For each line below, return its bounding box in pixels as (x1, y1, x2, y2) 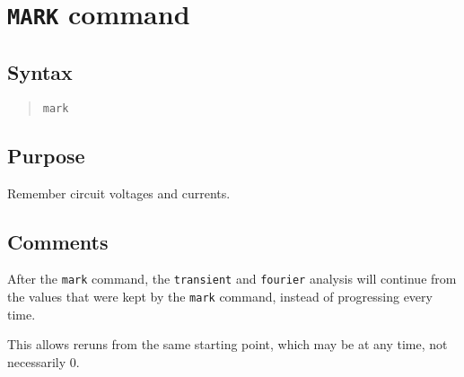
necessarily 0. (7, 352, 80, 371)
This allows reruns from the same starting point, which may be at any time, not (7, 335, 448, 354)
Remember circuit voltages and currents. (7, 183, 231, 202)
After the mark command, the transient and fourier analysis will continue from (7, 269, 457, 288)
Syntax (7, 57, 73, 85)
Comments (7, 227, 109, 255)
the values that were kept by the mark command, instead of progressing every (7, 287, 433, 306)
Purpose (7, 141, 85, 169)
